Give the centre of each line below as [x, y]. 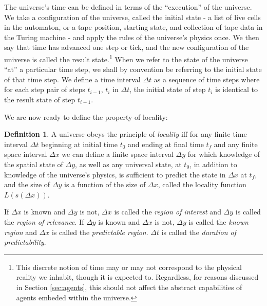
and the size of [27, 184]
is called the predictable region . [100, 232]
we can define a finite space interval [118, 154]
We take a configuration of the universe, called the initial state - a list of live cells [132, 17]
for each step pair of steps [45, 89]
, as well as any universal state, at [128, 164]
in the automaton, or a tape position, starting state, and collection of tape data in [133, 27]
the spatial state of [34, 164]
